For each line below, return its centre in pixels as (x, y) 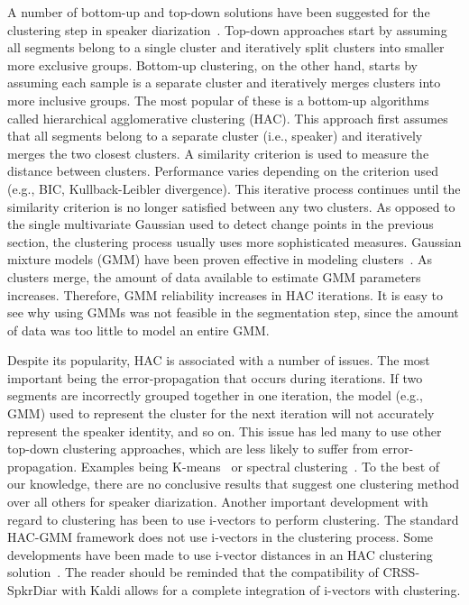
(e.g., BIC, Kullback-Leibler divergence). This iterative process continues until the (234, 188)
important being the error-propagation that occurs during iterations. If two (215, 377)
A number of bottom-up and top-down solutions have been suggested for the (219, 12)
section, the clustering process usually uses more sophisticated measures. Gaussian (234, 241)
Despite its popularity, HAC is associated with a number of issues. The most (219, 360)
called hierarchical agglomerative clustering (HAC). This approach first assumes (228, 118)
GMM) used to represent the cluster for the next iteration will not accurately (221, 413)
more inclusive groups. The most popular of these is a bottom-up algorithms (218, 100)
